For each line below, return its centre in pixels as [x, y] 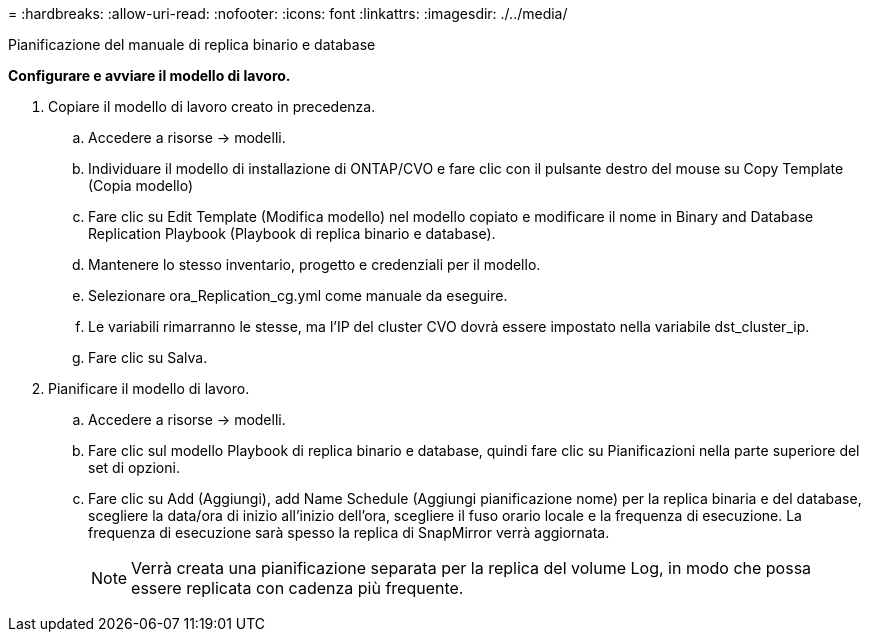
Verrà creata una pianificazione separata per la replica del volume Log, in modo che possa [471, 568]
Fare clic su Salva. [148, 357]
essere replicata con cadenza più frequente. [297, 588]
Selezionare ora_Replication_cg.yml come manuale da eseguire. [298, 295]
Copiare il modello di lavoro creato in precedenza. [212, 106]
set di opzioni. [134, 467]
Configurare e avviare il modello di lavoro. [149, 75]
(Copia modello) [141, 185]
